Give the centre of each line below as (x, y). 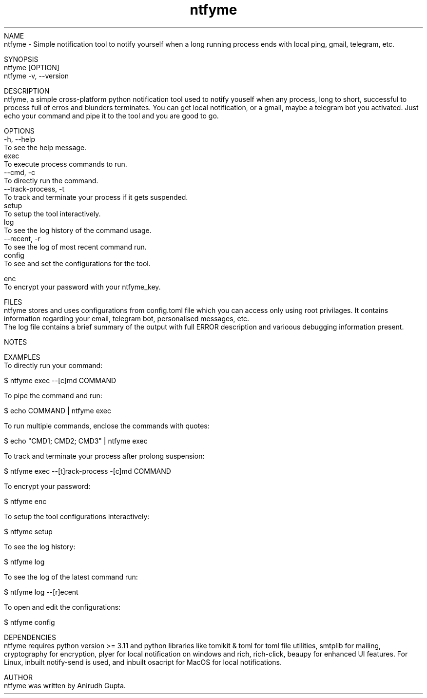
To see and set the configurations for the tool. (77, 263)
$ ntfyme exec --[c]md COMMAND (60, 380)
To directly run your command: (53, 365)
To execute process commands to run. (66, 164)
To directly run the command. (51, 180)
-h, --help (19, 139)
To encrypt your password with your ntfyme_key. (82, 287)
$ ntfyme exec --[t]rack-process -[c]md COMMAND (87, 471)
